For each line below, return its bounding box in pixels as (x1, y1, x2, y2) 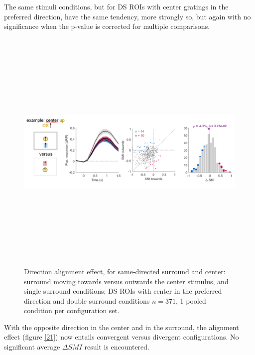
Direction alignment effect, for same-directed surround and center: (24, 266, 226, 276)
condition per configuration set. (24, 305, 120, 316)
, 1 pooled (176, 295, 206, 306)
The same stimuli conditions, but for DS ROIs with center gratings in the (4, 1, 229, 11)
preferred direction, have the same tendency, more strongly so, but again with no (4, 11, 251, 21)
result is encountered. (84, 342, 149, 352)
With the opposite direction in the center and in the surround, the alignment (4, 322, 239, 332)
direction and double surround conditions (24, 295, 150, 306)
